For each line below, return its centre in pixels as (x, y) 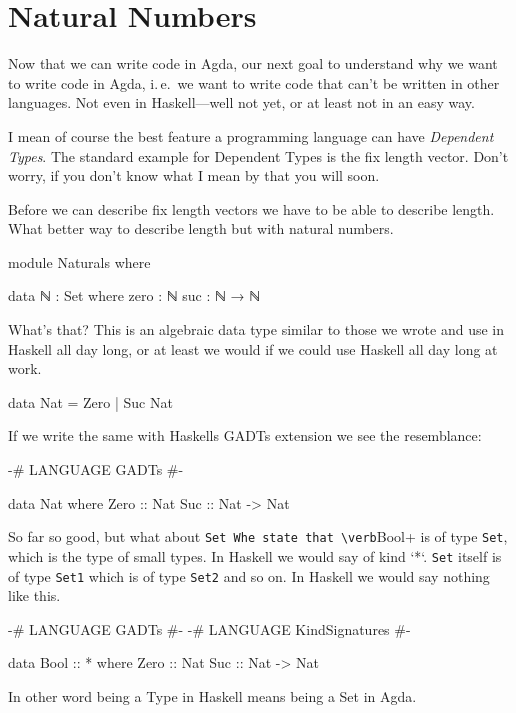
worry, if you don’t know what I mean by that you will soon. (194, 175)
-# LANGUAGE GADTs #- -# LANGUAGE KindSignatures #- (209, 628)
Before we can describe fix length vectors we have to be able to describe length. (251, 208)
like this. (34, 595)
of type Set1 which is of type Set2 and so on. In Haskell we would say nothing (249, 575)
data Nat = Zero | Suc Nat (90, 401)
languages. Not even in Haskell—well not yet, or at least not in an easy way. (241, 102)
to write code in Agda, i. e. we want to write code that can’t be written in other (254, 82)
